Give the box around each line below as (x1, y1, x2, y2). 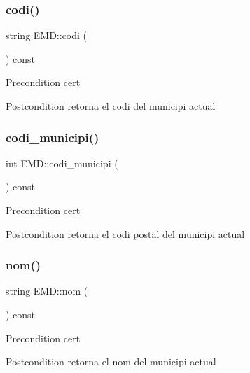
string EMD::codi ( (6, 28, 88, 43)
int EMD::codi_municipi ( (6, 155, 118, 170)
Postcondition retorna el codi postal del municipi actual (6, 226, 245, 241)
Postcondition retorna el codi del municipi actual (6, 99, 216, 113)
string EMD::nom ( (6, 283, 88, 298)
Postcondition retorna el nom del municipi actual (6, 354, 216, 369)
